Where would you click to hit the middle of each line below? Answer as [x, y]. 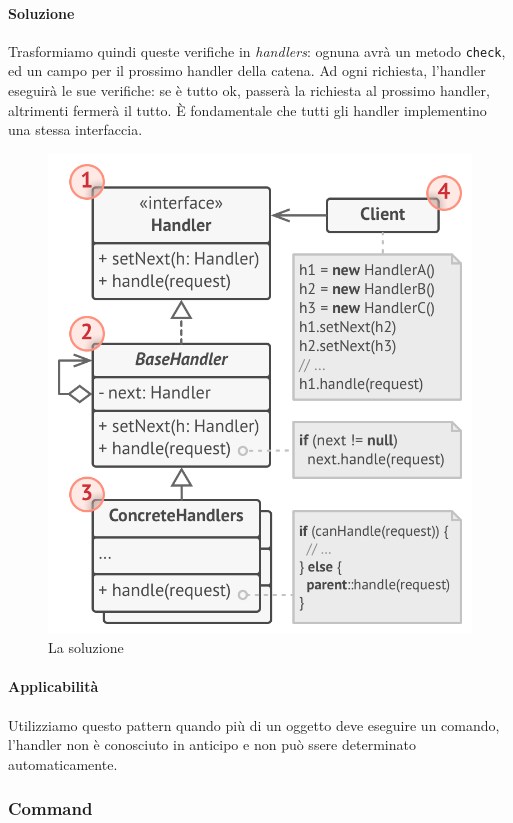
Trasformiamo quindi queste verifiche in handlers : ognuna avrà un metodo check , [257, 50]
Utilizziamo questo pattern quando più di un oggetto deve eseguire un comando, [254, 724]
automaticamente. [63, 763]
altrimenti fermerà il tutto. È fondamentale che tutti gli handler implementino [247, 109]
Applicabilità [53, 686]
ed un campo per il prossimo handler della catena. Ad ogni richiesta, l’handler [247, 70]
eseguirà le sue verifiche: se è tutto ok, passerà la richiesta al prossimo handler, [249, 90]
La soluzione [86, 647]
